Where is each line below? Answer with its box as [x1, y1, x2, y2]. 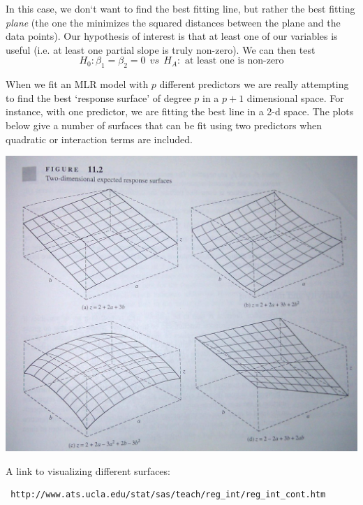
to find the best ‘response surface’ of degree [6, 90, 191, 105]
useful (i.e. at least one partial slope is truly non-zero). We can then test [6, 42, 316, 57]
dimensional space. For [246, 90, 344, 105]
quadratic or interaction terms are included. [6, 131, 193, 146]
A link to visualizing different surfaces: [6, 463, 170, 478]
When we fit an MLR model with [6, 77, 149, 92]
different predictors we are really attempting [159, 77, 349, 92]
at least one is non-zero [184, 56, 284, 66]
